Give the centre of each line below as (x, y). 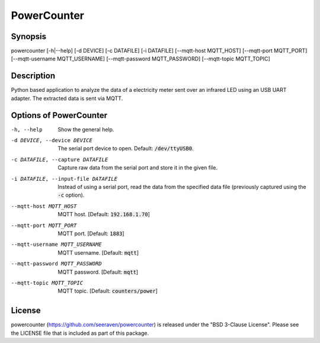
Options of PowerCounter (59, 115)
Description (33, 76)
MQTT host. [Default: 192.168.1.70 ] (104, 214)
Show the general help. (86, 129)
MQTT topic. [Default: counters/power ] (108, 291)
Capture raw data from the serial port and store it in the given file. (137, 168)
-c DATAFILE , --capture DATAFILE (60, 159)
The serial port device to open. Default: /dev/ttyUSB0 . (126, 149)
